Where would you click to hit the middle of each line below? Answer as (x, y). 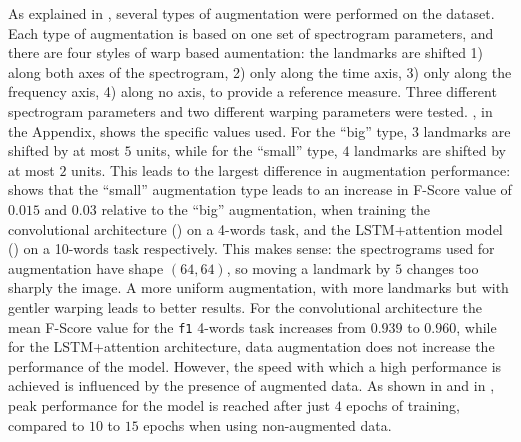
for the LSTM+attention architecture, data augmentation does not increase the (251, 346)
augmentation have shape (86, 267)
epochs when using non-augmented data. (267, 424)
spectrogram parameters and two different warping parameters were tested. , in (250, 110)
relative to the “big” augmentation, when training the (266, 208)
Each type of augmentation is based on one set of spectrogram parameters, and (251, 32)
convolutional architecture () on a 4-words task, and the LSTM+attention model (255, 228)
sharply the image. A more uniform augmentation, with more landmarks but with (258, 287)
